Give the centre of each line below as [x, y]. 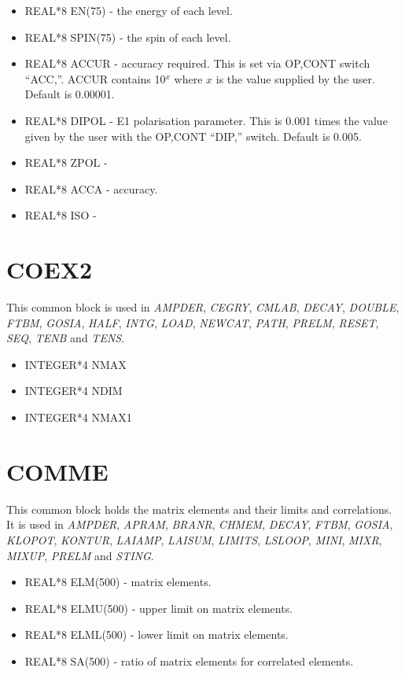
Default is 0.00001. [70, 94]
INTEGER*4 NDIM [74, 391]
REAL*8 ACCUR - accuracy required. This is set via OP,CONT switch [197, 63]
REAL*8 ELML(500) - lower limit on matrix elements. [156, 634]
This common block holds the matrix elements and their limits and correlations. [199, 509]
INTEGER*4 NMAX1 [78, 417]
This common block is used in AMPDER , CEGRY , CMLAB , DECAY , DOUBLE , [203, 307]
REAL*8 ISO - [61, 215]
